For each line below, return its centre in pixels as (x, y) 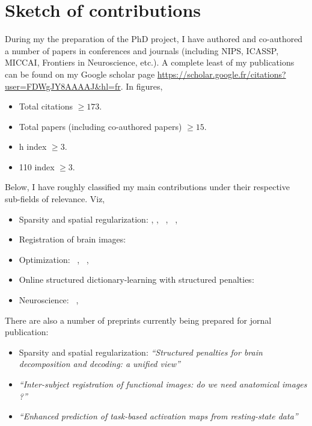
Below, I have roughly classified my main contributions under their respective (147, 187)
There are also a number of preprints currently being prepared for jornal (138, 320)
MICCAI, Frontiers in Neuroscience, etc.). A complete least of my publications (150, 62)
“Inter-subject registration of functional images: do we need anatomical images (163, 384)
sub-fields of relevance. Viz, (55, 199)
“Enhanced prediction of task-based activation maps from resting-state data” (158, 416)
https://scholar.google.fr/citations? (222, 74)
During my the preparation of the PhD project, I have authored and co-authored (154, 39)
